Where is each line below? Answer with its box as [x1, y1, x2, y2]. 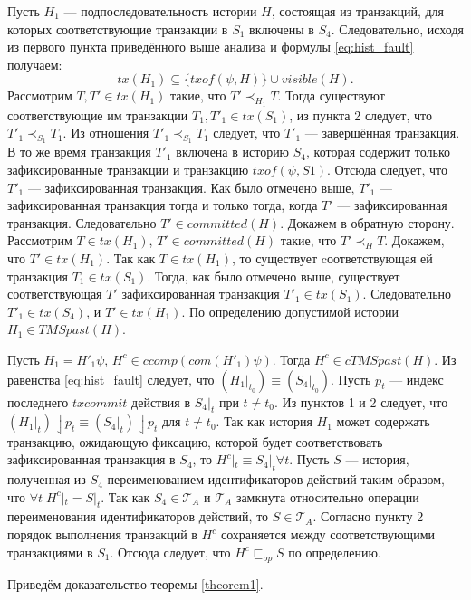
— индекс [389, 369, 444, 388]
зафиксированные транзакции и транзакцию [7, 159, 249, 178]
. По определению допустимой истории [181, 301, 399, 320]
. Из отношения [62, 123, 149, 142]
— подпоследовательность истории [63, 2, 257, 20]
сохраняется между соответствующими [220, 525, 435, 544]
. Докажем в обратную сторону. [280, 213, 455, 232]
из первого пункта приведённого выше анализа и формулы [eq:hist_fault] [7, 37, 414, 56]
